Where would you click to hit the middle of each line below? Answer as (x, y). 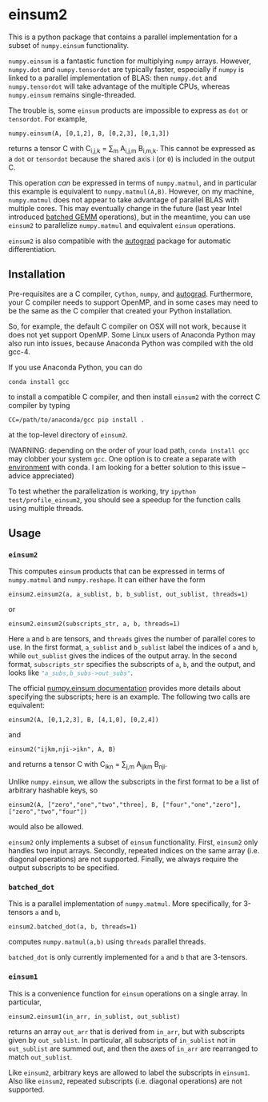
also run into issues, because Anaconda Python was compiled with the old (131, 343)
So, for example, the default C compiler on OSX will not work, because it (127, 326)
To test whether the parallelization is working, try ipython (102, 491)
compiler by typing (39, 405)
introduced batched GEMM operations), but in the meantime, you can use (129, 217)
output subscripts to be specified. (64, 868)
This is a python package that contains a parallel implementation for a (123, 37)
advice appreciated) (41, 475)
